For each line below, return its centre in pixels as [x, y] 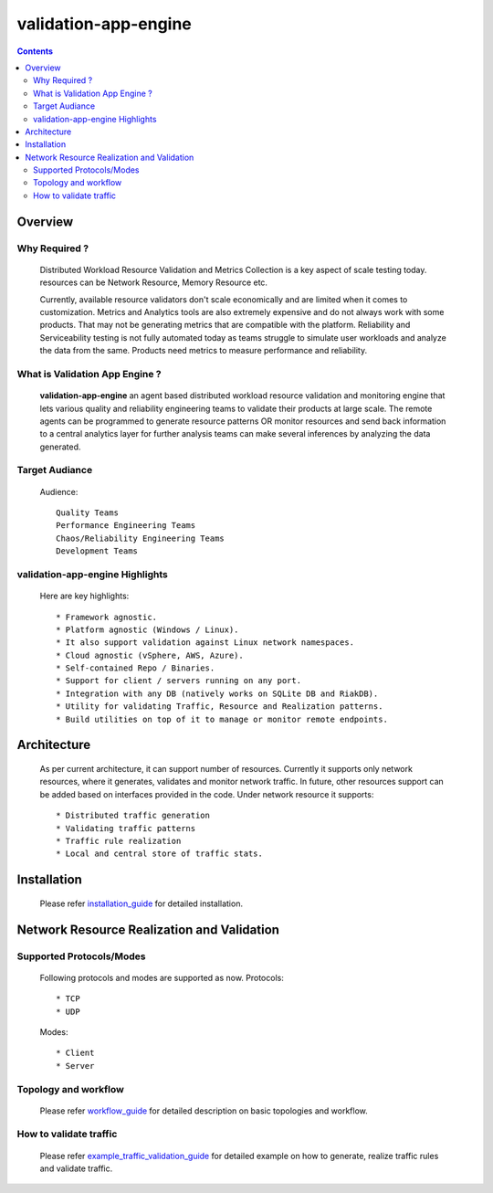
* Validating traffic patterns [126, 828]
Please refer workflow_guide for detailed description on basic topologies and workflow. [204, 1111]
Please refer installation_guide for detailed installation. [142, 903]
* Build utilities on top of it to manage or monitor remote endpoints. [222, 719]
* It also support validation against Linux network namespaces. [205, 643]
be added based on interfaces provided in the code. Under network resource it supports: [207, 794]
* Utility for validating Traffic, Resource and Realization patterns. [220, 707]
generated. [60, 447]
